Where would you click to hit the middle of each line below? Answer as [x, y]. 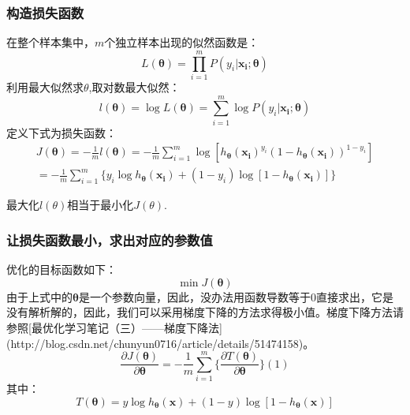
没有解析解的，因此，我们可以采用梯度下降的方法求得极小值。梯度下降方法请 [205, 312]
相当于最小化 [101, 205]
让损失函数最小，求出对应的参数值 [110, 239]
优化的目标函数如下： [61, 269]
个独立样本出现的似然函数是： [182, 42]
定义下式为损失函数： [61, 132]
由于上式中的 [39, 296]
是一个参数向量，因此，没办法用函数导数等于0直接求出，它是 [236, 296]
